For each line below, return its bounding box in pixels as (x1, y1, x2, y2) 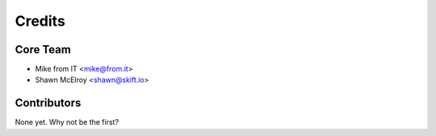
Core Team (15, 43, 72, 56)
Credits (15, 12, 66, 30)
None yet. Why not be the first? (15, 117, 119, 127)
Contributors (15, 97, 82, 110)
